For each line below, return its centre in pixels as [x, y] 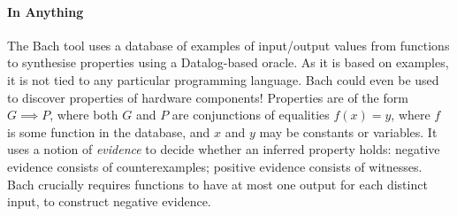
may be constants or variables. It [348, 131]
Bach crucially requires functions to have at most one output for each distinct [217, 184]
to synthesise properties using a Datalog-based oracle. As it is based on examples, [228, 62]
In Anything [46, 11]
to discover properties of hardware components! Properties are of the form [208, 97]
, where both [84, 115]
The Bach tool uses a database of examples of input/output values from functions [228, 45]
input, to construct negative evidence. [109, 201]
